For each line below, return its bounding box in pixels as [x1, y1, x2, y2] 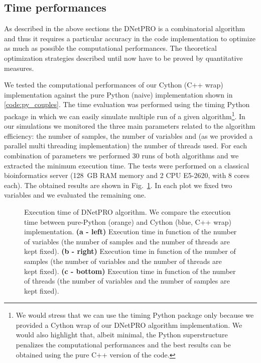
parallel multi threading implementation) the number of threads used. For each [4, 140, 247, 151]
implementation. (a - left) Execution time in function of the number [24, 226, 237, 237]
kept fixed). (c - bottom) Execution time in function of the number [24, 265, 236, 276]
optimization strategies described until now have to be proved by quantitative [4, 52, 243, 63]
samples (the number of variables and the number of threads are [24, 255, 222, 266]
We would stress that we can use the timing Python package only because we [16, 310, 254, 320]
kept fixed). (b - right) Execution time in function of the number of [24, 246, 236, 256]
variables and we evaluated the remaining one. [4, 190, 146, 200]
